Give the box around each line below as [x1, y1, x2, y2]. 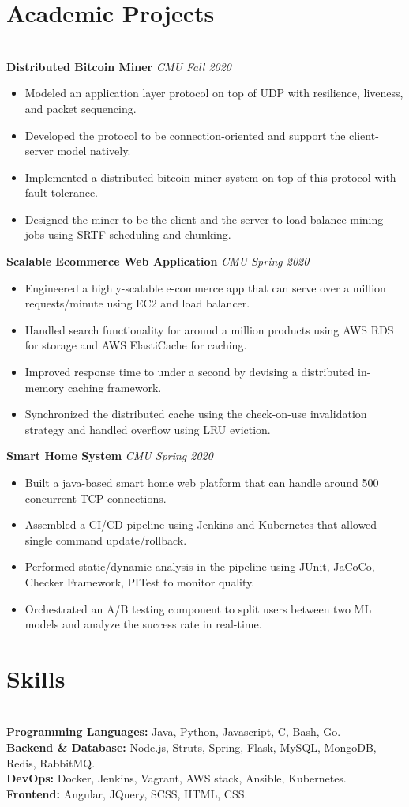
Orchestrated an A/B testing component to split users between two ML [24, 600, 372, 617]
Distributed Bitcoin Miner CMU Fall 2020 [6, 58, 231, 74]
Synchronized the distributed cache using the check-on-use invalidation [24, 405, 367, 422]
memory [24, 379, 65, 395]
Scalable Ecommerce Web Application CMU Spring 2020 [6, 253, 310, 270]
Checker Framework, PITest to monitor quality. [24, 573, 255, 590]
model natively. [57, 142, 131, 159]
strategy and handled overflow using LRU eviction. [24, 420, 271, 437]
